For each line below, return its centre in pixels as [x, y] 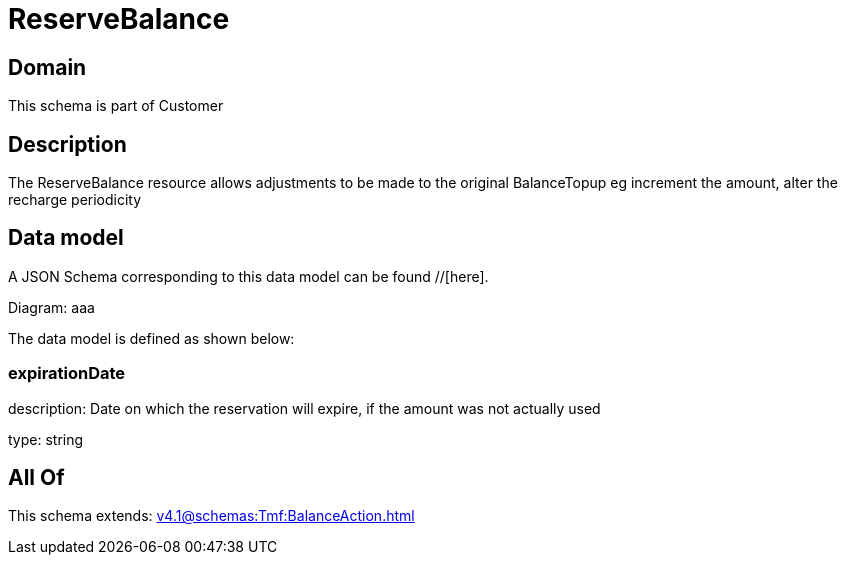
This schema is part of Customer [116, 106]
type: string [46, 439]
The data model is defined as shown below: [151, 338]
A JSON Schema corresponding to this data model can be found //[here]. [248, 276]
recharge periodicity [75, 200]
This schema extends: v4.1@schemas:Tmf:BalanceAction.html [211, 516]
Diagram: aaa [51, 307]
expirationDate [67, 373]
